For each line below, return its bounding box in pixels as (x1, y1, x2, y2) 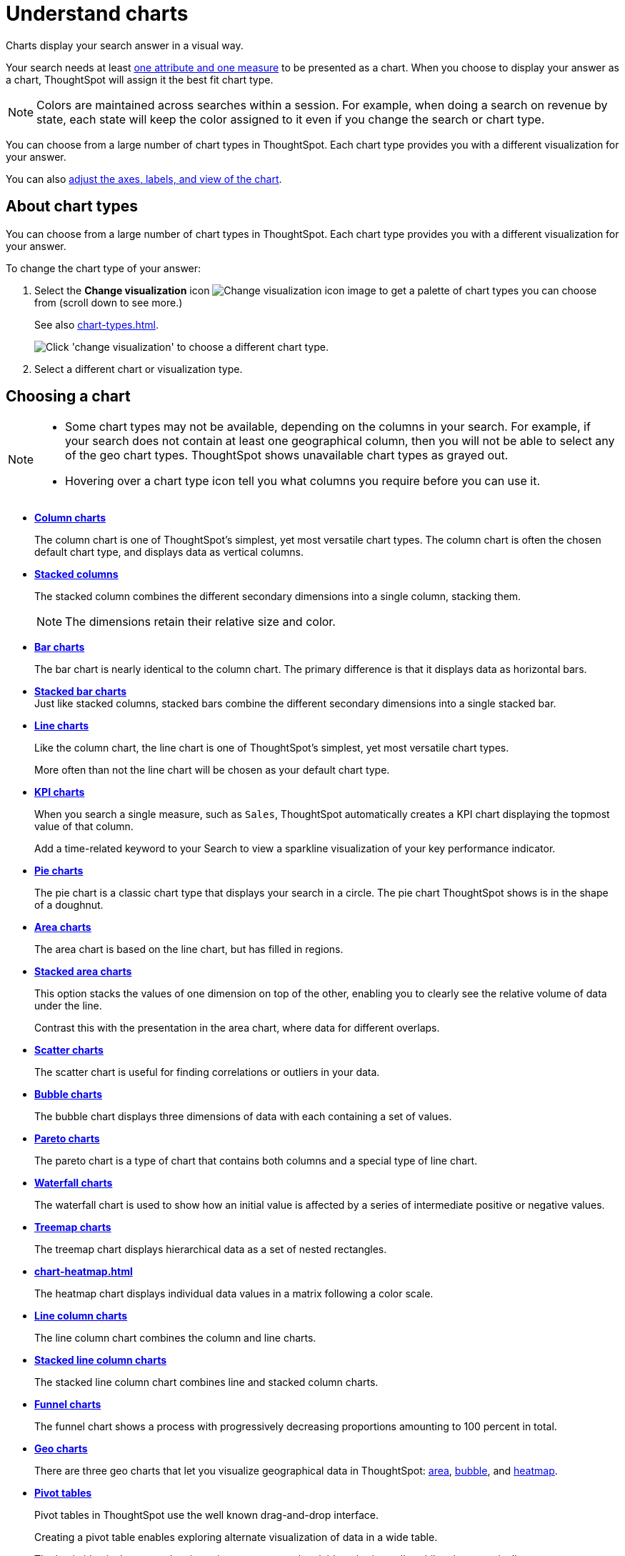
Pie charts (34, 864, 84, 877)
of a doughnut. (34, 899, 104, 912)
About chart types (6, 197, 139, 216)
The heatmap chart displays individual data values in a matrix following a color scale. (34, 1287, 434, 1300)
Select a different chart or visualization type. (34, 362, 243, 375)
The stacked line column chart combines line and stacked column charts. (34, 1376, 379, 1389)
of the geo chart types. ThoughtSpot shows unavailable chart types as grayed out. (65, 448, 509, 463)
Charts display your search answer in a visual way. (6, 39, 244, 51)
